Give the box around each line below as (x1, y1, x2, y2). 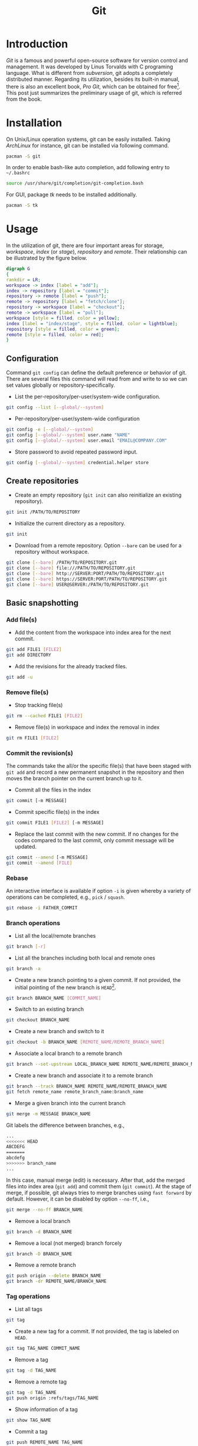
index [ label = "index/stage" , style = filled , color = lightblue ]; (6, 320, 178, 327)
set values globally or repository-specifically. (6, 382, 115, 389)
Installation (6, 116, 62, 129)
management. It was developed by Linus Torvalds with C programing (6, 63, 173, 70)
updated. (14, 843, 37, 850)
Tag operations (6, 1293, 51, 1301)
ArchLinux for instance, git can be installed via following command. (6, 142, 169, 149)
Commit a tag (14, 1428, 48, 1435)
